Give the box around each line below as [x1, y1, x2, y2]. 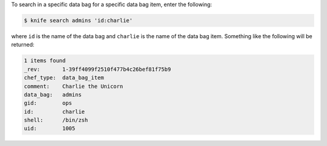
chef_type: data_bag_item [24, 75, 104, 81]
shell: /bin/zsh [24, 117, 88, 124]
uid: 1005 [24, 125, 76, 132]
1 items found [24, 58, 66, 64]
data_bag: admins [24, 91, 82, 98]
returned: [11, 41, 35, 48]
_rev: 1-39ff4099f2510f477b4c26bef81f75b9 [24, 65, 171, 73]
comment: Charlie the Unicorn [24, 82, 124, 90]
